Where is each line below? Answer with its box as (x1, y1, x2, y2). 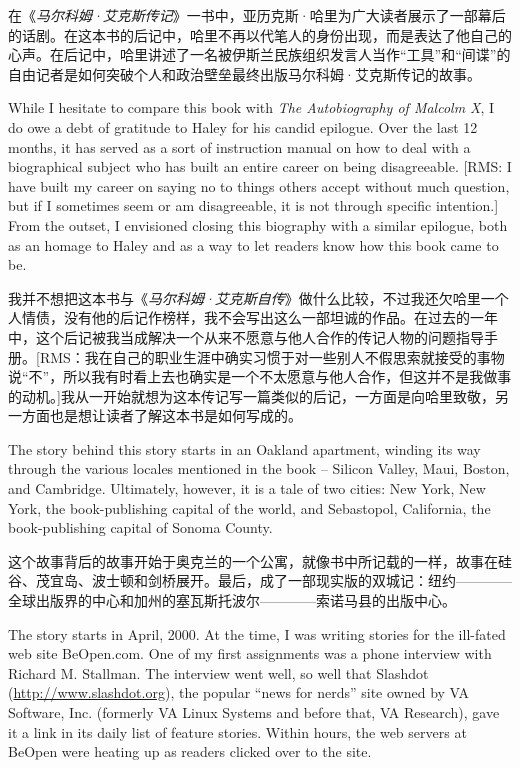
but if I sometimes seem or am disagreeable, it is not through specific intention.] (8, 195, 499, 216)
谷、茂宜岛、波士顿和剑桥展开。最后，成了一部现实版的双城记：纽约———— (8, 570, 512, 591)
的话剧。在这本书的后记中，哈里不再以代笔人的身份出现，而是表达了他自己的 (8, 24, 512, 45)
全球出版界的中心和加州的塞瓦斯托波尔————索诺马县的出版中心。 (8, 590, 456, 611)
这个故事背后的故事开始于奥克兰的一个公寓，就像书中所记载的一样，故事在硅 (8, 550, 512, 571)
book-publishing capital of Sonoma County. (8, 517, 273, 538)
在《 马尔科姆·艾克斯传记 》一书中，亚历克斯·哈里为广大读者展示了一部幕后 (8, 5, 506, 25)
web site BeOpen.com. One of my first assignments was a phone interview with (8, 643, 492, 664)
